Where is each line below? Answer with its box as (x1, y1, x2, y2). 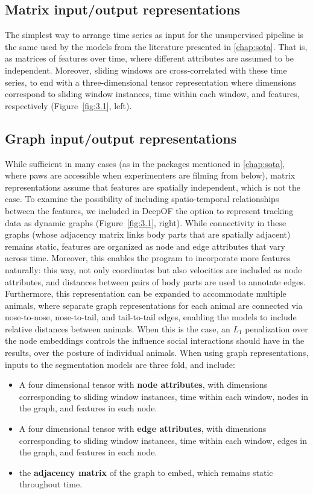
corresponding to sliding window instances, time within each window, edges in (19, 434, 308, 446)
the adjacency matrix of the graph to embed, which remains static (19, 466, 273, 478)
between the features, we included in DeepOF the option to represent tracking (5, 204, 294, 217)
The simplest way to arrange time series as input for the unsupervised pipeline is (5, 28, 304, 41)
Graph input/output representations (5, 128, 237, 147)
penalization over (245, 322, 308, 335)
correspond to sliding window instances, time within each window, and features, (5, 87, 300, 100)
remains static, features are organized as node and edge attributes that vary (5, 239, 285, 252)
